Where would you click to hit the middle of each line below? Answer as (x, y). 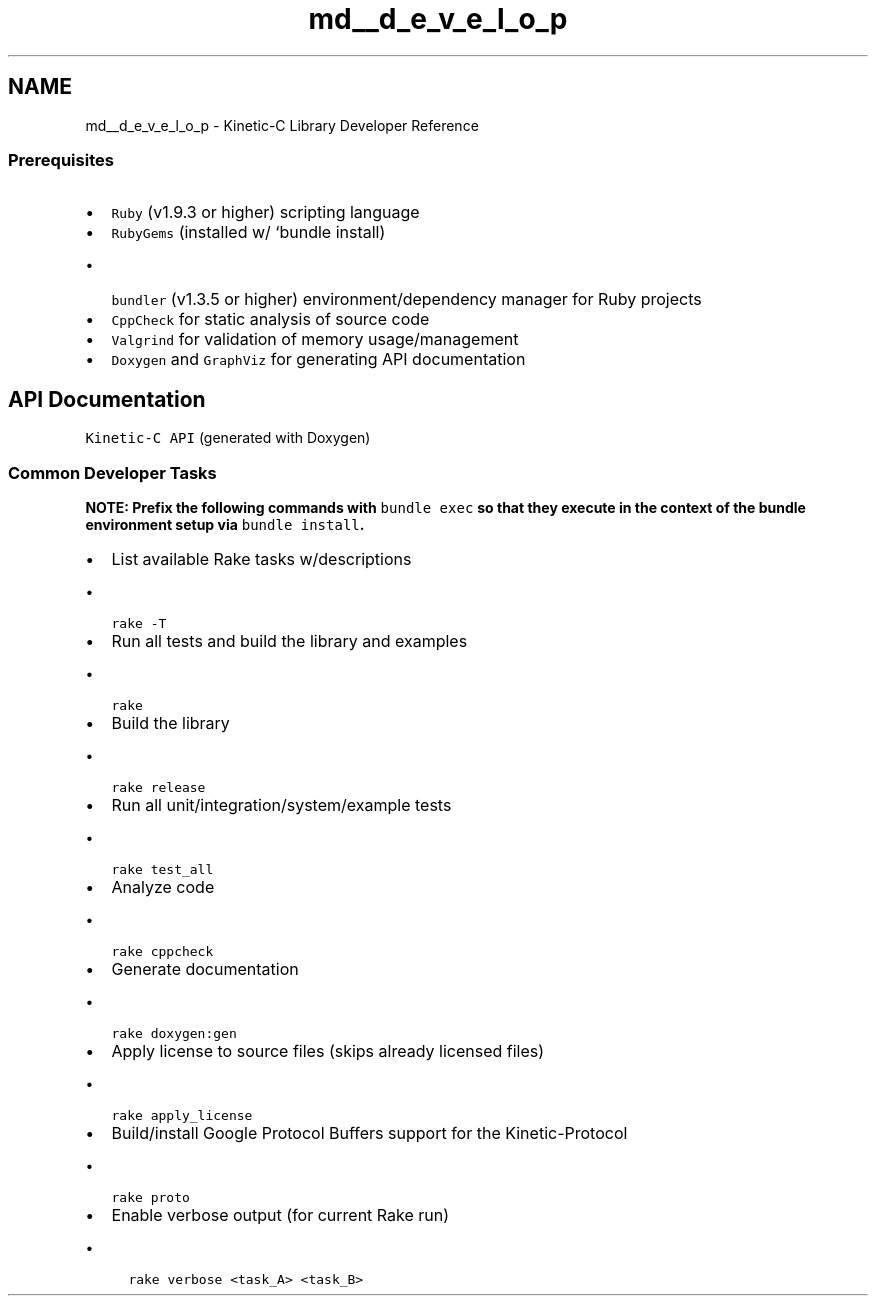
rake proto (150, 1197)
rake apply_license (182, 1115)
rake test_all (162, 869)
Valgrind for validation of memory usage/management (315, 339)
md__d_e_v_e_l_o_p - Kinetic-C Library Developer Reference (282, 125)
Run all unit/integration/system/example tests (281, 804)
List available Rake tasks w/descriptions (261, 558)
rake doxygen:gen (174, 1033)
